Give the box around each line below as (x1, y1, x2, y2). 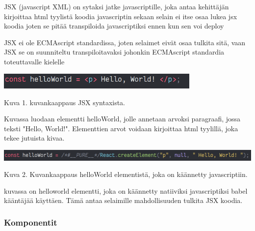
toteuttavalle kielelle (4, 56, 65, 66)
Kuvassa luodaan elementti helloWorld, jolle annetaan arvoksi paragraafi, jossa (4, 114, 241, 124)
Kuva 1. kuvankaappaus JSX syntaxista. (4, 97, 126, 107)
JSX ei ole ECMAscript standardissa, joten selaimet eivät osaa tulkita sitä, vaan (4, 37, 246, 47)
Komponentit (4, 216, 57, 228)
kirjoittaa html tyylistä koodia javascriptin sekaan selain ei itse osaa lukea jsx (4, 11, 237, 21)
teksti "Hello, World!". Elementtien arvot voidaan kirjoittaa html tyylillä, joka (4, 123, 238, 133)
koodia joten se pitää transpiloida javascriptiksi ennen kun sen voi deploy (4, 21, 224, 31)
